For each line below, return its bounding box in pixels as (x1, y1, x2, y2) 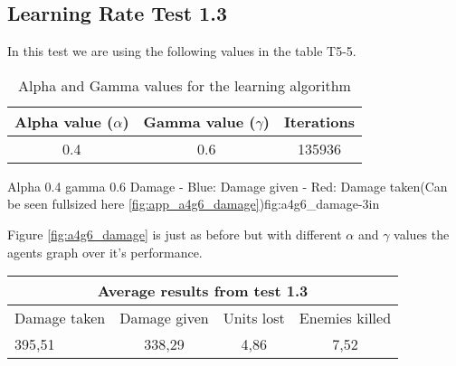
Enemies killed (299, 307, 392, 329)
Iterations (283, 110, 355, 132)
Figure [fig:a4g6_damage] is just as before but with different (7, 224, 342, 243)
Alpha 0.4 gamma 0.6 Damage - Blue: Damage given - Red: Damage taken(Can (7, 176, 448, 195)
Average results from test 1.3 (97, 280, 309, 302)
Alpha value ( (14, 110, 114, 132)
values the (394, 224, 450, 243)
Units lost (223, 307, 285, 329)
